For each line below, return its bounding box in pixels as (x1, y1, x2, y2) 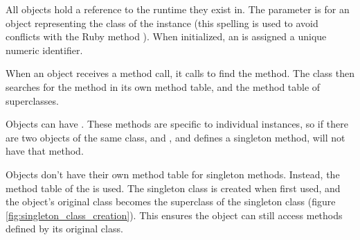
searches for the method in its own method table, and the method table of (6, 79, 321, 94)
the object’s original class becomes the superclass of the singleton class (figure (6, 194, 336, 209)
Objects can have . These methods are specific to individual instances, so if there (6, 117, 348, 131)
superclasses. (6, 93, 59, 108)
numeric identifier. (6, 42, 83, 57)
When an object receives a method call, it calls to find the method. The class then (6, 66, 354, 80)
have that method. (6, 144, 84, 158)
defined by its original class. (6, 221, 123, 236)
